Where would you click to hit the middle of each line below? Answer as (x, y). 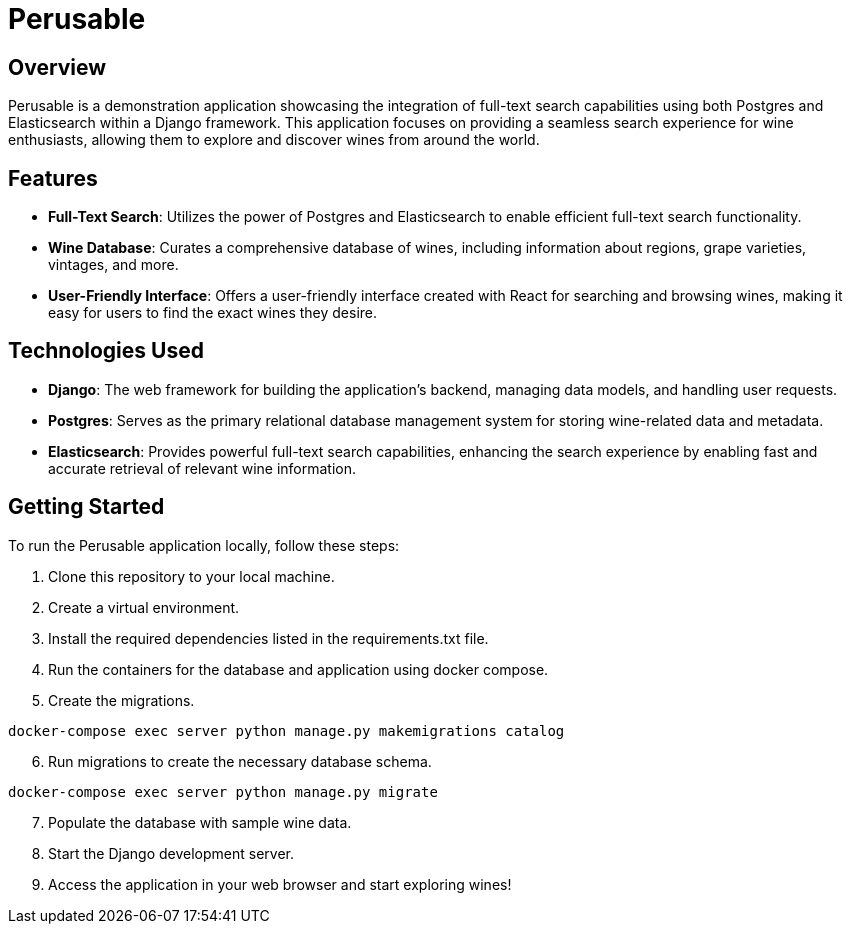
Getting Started (86, 507)
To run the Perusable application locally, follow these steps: (204, 545)
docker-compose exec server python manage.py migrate (223, 791)
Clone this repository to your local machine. (191, 576)
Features (53, 178)
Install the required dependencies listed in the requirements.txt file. (268, 638)
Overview (57, 67)
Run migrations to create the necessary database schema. (240, 761)
